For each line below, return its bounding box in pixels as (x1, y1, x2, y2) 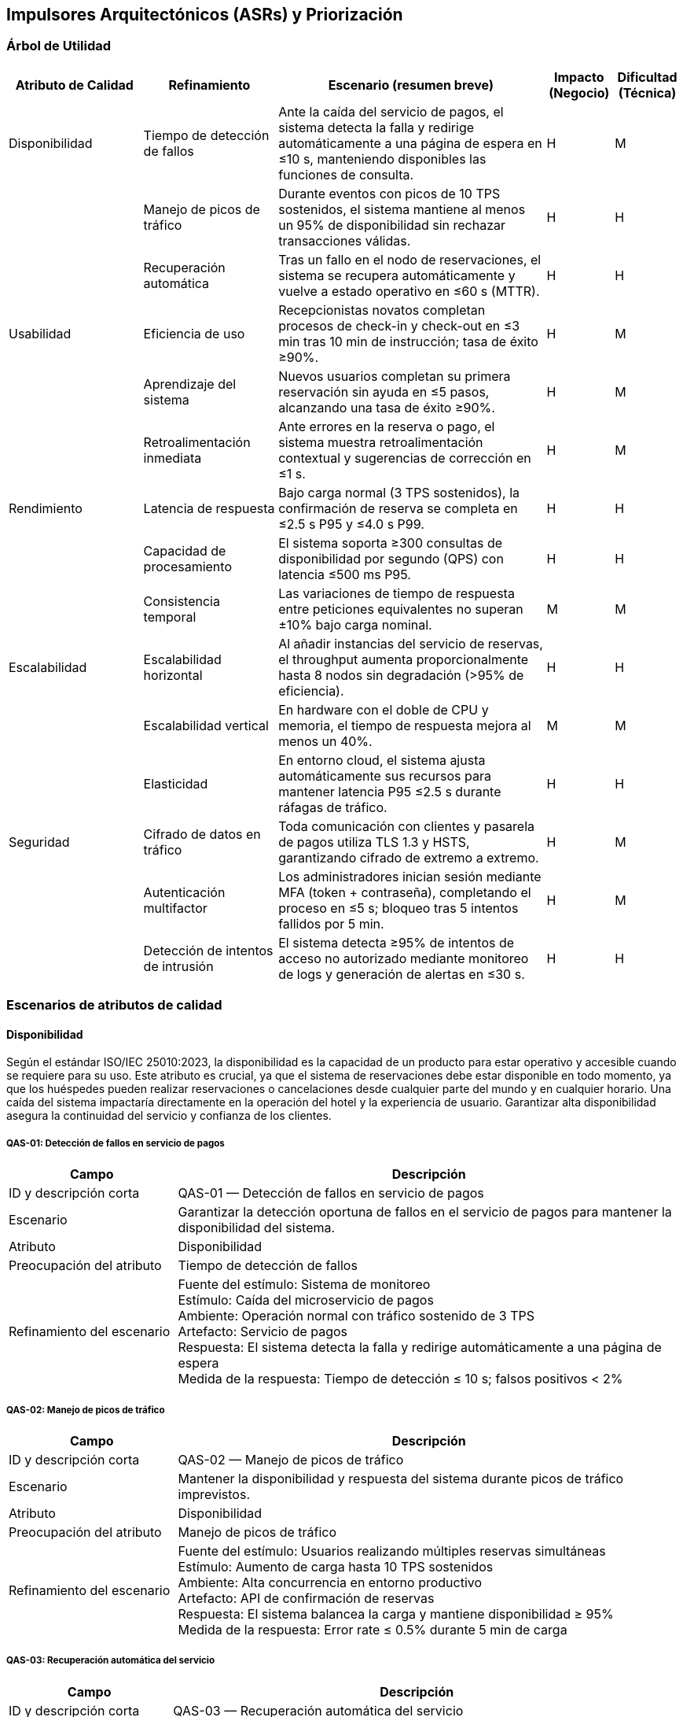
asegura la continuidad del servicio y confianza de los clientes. (6, 1109, 332, 1123)
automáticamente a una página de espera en (278, 135, 542, 151)
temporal (143, 608, 196, 625)
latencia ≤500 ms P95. (278, 566, 411, 582)
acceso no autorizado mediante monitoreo (278, 950, 529, 966)
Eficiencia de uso (143, 325, 245, 342)
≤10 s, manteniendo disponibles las (278, 150, 487, 167)
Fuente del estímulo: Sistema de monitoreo (178, 1276, 431, 1293)
